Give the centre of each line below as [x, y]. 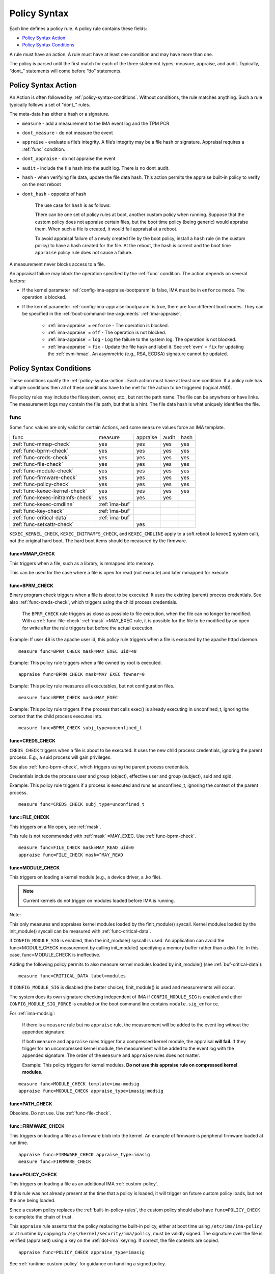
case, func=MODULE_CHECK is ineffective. [55, 955]
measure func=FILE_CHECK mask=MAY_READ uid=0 [76, 848]
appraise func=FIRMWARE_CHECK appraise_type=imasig [84, 1154]
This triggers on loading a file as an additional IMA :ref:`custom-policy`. [84, 1184]
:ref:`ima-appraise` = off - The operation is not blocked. [107, 332]
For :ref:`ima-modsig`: [32, 1013]
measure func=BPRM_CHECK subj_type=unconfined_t [80, 728]
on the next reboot [42, 184]
